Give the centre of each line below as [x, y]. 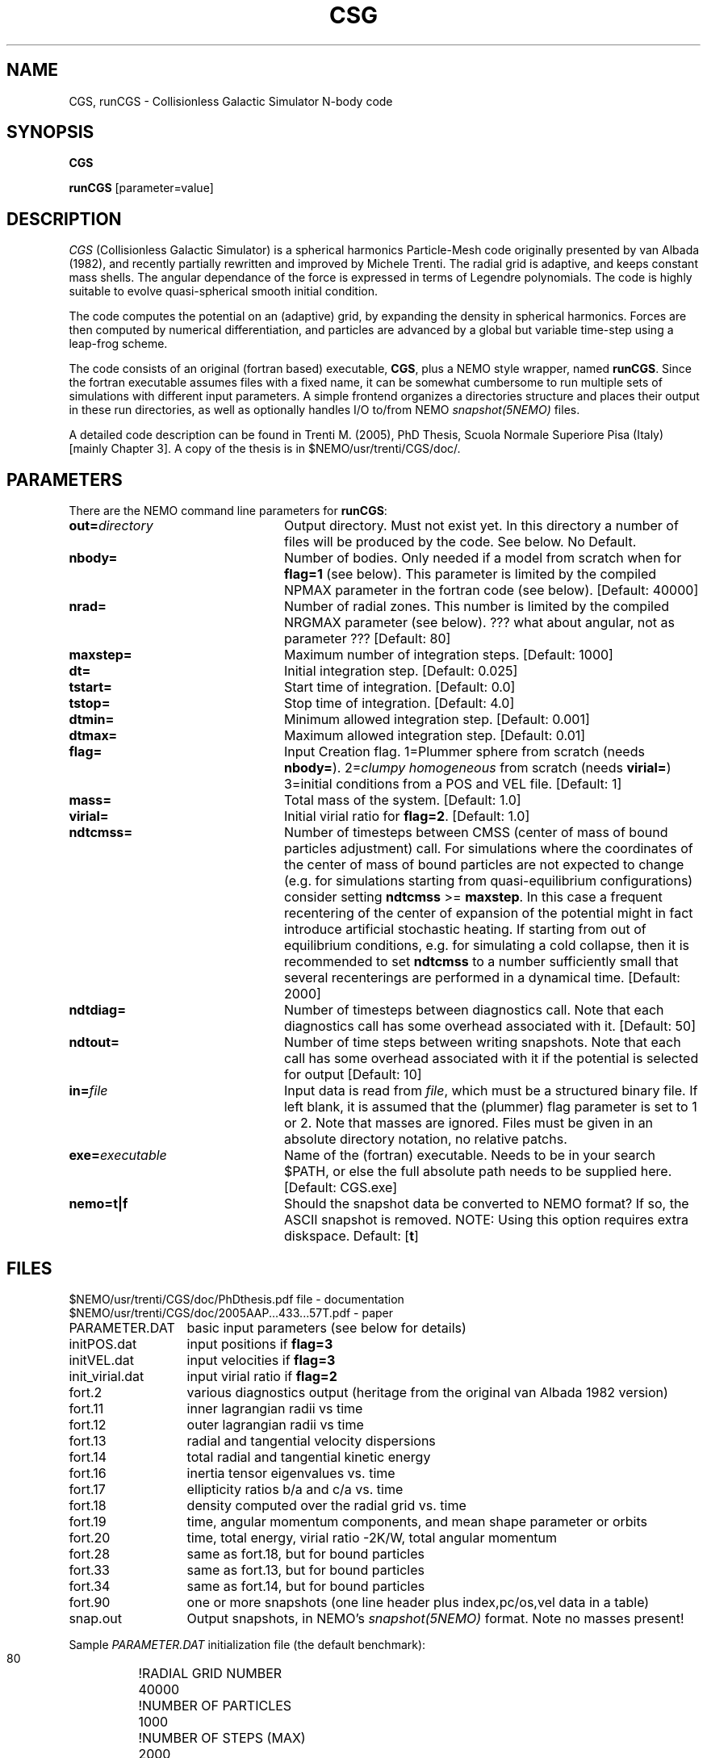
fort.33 [89, 1570]
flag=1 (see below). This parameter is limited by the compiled [470, 574]
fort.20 [90, 1537]
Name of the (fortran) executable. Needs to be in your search [469, 1155]
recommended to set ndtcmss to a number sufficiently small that [481, 962]
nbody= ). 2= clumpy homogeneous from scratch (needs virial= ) [477, 768]
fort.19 [88, 1521]
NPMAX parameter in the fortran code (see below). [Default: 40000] [491, 590]
